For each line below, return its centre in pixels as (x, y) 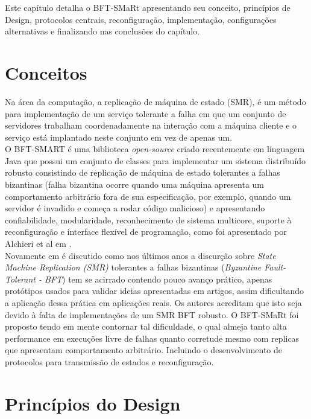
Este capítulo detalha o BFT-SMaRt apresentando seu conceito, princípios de (148, 7)
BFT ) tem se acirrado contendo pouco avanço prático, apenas (159, 279)
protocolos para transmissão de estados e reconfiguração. (109, 361)
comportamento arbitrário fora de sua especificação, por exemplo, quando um (148, 196)
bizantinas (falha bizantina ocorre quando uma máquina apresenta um (135, 184)
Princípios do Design (93, 403)
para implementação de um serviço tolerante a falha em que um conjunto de (146, 113)
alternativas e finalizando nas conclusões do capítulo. (102, 31)
